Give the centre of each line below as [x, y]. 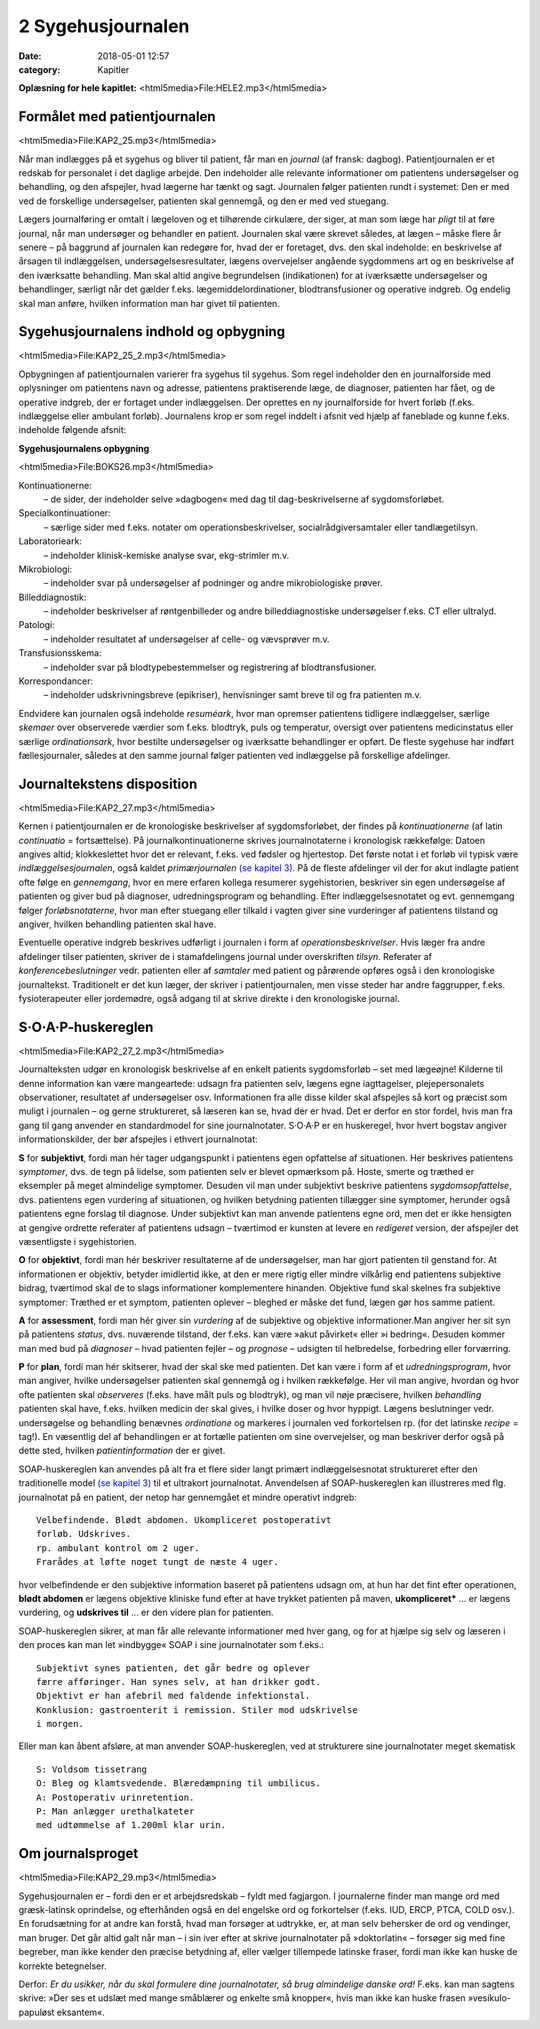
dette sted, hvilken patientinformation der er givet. [122, 1451]
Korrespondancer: [56, 681]
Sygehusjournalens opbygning [84, 448]
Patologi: [36, 625]
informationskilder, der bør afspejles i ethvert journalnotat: [138, 1139]
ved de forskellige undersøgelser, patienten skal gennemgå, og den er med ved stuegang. [203, 201]
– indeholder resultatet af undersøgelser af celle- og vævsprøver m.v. [186, 639]
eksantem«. [80, 2012]
